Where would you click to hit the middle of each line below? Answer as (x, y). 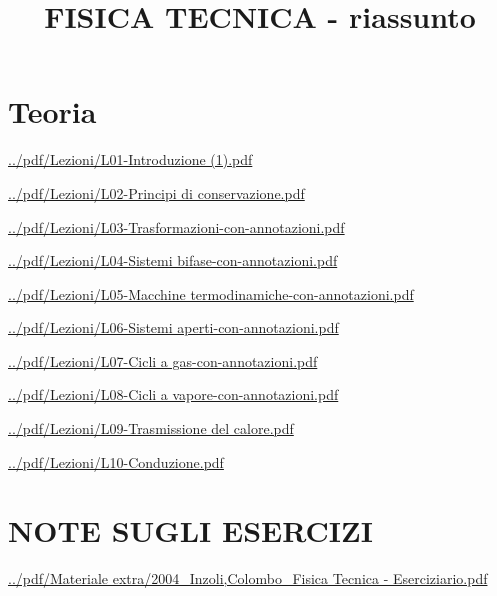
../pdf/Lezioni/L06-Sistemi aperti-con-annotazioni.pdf (173, 327)
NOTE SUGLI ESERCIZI (190, 530)
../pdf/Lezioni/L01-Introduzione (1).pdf (130, 159)
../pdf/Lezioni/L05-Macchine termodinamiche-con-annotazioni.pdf (211, 293)
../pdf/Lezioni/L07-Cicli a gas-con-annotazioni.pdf (163, 360)
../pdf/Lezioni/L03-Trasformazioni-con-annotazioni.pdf (176, 226)
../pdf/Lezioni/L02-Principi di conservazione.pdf (156, 192)
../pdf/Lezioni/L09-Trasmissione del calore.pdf (151, 428)
